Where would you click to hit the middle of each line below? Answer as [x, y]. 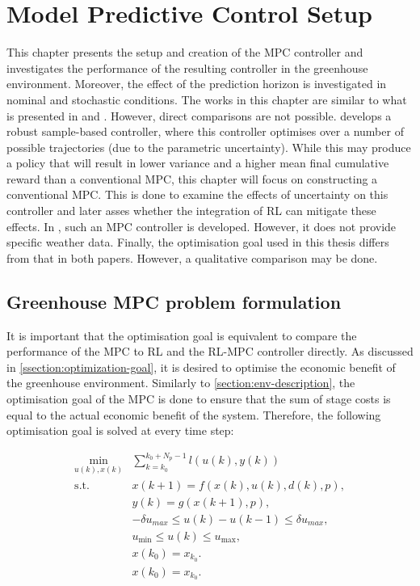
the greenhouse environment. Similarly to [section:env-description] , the [181, 383]
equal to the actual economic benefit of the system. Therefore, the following [194, 414]
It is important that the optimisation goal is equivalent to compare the [182, 335]
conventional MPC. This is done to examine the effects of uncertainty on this [197, 194]
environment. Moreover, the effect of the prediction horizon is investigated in [197, 84]
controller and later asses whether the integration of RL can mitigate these [191, 211]
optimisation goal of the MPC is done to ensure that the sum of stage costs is [199, 399]
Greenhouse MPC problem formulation [174, 301]
